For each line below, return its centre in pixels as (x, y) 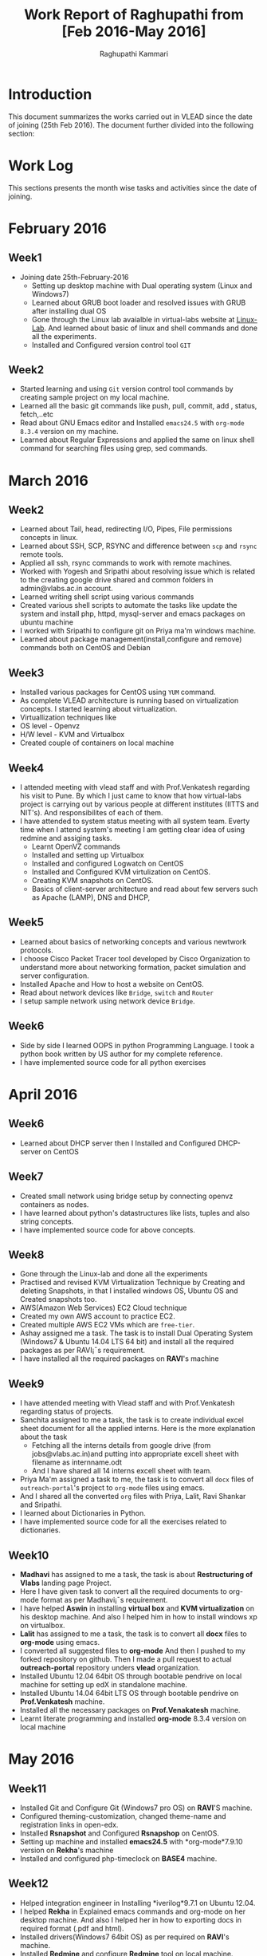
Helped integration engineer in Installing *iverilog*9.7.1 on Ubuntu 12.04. (137, 1903)
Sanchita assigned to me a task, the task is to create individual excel (132, 1420)
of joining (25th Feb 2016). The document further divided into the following (131, 124)
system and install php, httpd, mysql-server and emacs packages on (132, 614)
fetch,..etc (37, 414)
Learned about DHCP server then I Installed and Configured (118, 1143)
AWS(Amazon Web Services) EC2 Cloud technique (103, 1308)
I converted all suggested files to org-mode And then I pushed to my (132, 1650)
